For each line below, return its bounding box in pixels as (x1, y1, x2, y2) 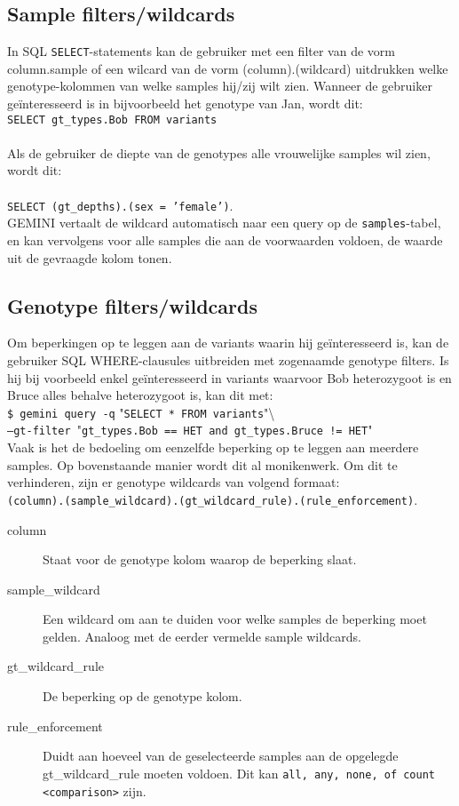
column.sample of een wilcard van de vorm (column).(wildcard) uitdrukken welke (7, 59, 448, 77)
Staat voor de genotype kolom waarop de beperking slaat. (43, 550, 357, 569)
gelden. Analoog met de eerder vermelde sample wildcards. (43, 626, 361, 645)
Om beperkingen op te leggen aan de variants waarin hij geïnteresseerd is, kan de (7, 333, 449, 352)
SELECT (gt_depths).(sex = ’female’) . (7, 196, 233, 214)
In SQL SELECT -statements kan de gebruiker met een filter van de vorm (7, 42, 395, 60)
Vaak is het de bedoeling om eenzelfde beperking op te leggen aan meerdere (7, 438, 419, 457)
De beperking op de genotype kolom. (43, 687, 242, 706)
